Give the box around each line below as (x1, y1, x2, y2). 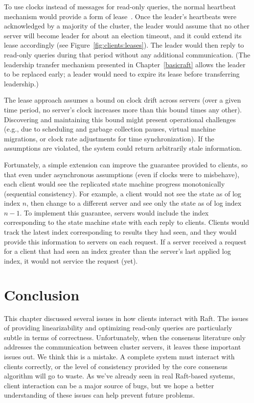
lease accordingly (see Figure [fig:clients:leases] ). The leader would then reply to (4, 40, 244, 50)
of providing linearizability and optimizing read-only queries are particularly (4, 322, 232, 333)
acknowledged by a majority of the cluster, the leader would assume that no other (4, 21, 250, 31)
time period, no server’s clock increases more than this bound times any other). (4, 104, 242, 114)
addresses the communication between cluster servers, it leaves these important (4, 342, 241, 352)
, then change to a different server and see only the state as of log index (26, 198, 242, 208)
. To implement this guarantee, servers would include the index (20, 207, 209, 217)
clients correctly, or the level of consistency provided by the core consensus (4, 361, 228, 371)
